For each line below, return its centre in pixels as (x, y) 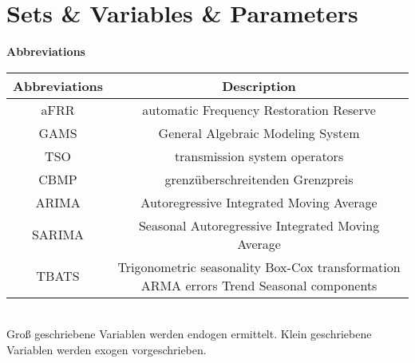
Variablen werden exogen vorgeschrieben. (107, 349)
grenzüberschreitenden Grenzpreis (259, 179)
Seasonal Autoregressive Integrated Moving (259, 225)
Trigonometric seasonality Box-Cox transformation (259, 266)
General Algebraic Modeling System (259, 132)
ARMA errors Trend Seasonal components (259, 285)
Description (259, 85)
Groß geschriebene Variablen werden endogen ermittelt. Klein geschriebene (189, 334)
